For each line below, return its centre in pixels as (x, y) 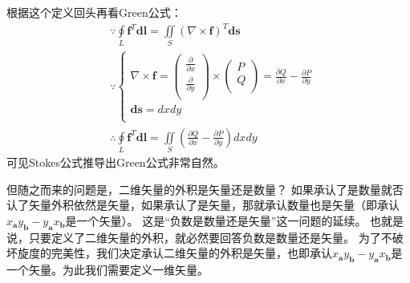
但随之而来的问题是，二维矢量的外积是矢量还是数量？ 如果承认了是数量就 (199, 189)
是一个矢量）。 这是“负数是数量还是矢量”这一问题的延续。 (216, 221)
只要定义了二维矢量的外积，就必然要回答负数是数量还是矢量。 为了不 (210, 237)
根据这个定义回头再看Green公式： (94, 12)
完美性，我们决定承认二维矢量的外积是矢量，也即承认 (191, 253)
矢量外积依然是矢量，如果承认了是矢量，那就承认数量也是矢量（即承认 (214, 205)
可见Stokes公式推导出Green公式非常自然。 (116, 162)
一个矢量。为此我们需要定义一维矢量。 (108, 270)
